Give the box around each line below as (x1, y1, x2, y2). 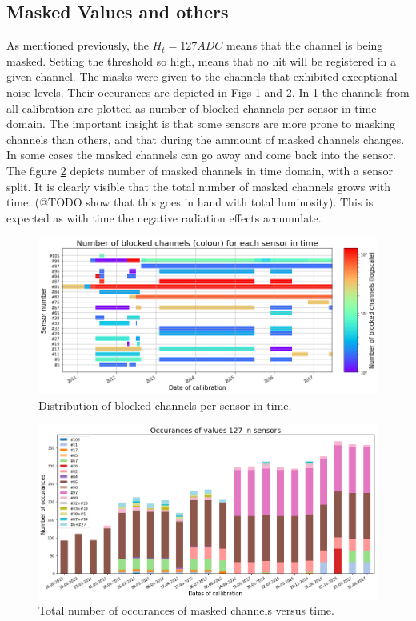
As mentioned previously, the (6, 37, 149, 54)
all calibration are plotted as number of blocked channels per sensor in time (6, 99, 377, 116)
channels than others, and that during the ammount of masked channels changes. (6, 130, 405, 147)
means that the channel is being (226, 37, 383, 54)
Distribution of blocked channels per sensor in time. (38, 397, 292, 414)
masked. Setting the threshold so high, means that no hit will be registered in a (6, 52, 397, 69)
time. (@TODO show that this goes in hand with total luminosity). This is (6, 194, 374, 210)
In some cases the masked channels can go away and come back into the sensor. (6, 146, 396, 163)
